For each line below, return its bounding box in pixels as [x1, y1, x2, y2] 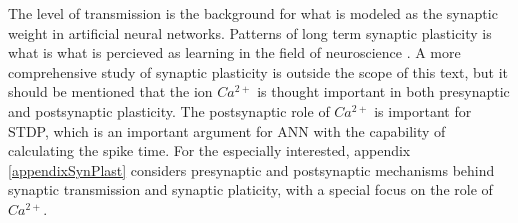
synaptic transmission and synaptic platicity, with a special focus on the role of [8, 179, 493, 200]
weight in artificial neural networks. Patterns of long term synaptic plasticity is [8, 22, 492, 43]
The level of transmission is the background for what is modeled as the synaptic [8, 3, 498, 23]
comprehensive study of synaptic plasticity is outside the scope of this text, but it [8, 61, 508, 82]
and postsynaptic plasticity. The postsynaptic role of [8, 100, 330, 121]
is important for [374, 100, 472, 121]
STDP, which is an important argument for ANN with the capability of [8, 120, 446, 141]
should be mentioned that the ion [8, 81, 213, 102]
